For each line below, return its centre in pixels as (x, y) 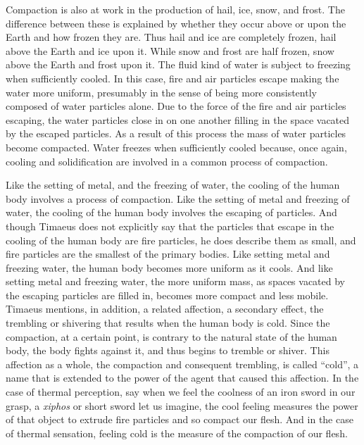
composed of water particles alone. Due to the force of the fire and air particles (176, 106)
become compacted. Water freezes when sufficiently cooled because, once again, (176, 147)
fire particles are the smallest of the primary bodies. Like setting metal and (168, 254)
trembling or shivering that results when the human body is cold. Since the (168, 323)
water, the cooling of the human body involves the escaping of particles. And (171, 212)
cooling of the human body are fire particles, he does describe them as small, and (181, 240)
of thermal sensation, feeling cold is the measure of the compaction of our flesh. (177, 433)
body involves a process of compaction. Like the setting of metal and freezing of (178, 198)
